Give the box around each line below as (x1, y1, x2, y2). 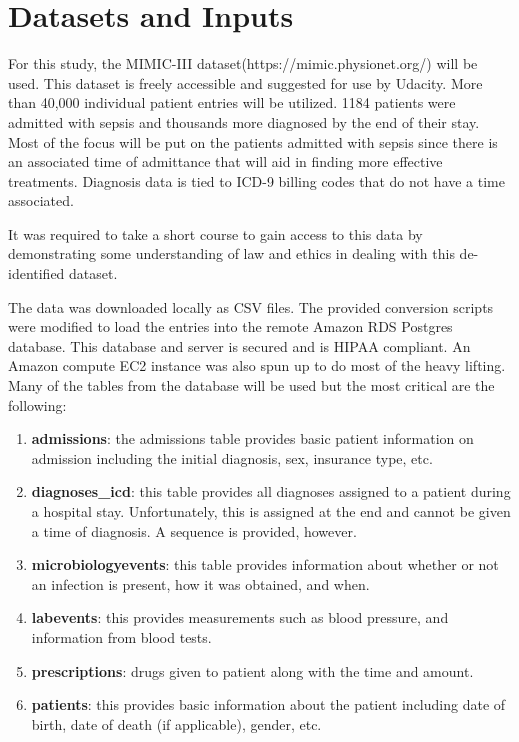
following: (8, 394, 67, 415)
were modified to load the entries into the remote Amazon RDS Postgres (8, 316, 453, 337)
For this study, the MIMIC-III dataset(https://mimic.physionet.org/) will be (8, 53, 478, 74)
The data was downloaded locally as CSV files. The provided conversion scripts (8, 296, 494, 317)
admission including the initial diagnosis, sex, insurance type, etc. (31, 447, 433, 468)
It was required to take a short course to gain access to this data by (8, 223, 423, 244)
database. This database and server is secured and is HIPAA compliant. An (8, 335, 471, 356)
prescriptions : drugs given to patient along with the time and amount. (31, 660, 474, 681)
